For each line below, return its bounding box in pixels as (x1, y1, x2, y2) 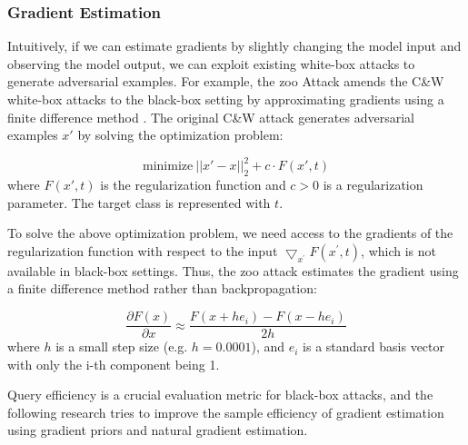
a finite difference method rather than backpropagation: (7, 279, 317, 298)
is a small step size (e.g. (55, 337, 188, 356)
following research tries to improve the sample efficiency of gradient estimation (7, 402, 444, 421)
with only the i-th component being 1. (7, 354, 220, 373)
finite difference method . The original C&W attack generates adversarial (7, 107, 414, 126)
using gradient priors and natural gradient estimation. (7, 420, 308, 440)
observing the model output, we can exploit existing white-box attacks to (7, 54, 415, 73)
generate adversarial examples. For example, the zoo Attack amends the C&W (7, 72, 444, 91)
